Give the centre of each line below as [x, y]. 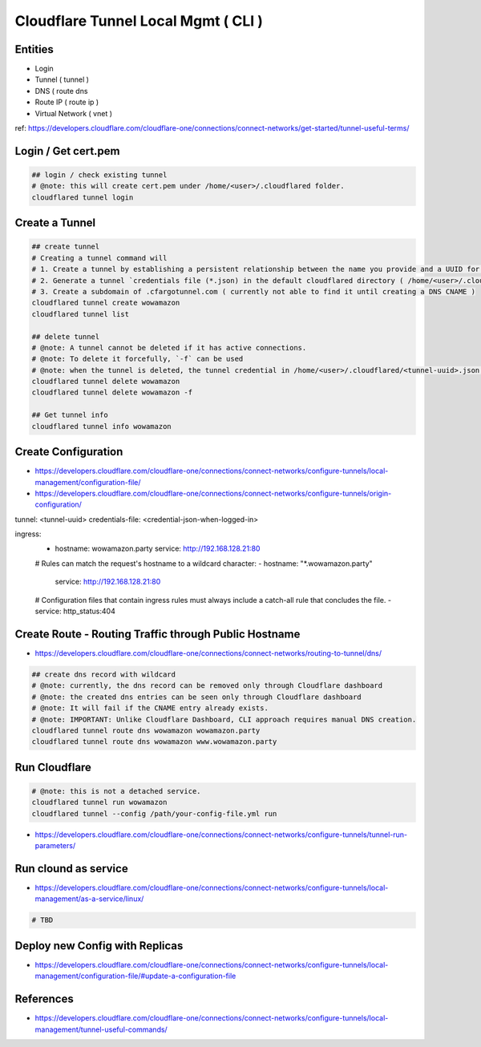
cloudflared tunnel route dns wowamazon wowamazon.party [146, 730]
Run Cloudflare [53, 767]
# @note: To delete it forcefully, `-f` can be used [137, 359]
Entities [34, 49]
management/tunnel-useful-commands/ [101, 1029]
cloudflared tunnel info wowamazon [101, 426]
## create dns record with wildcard [104, 674]
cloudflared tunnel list [81, 314]
